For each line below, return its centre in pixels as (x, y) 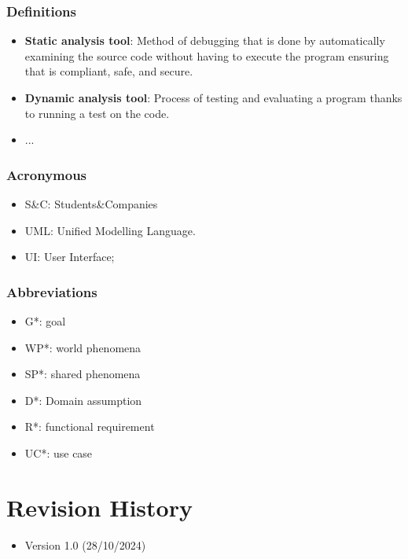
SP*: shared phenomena (83, 374)
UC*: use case (59, 452)
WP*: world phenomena (83, 347)
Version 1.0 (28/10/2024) (85, 544)
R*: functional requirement (90, 427)
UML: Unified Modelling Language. (110, 230)
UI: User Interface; (70, 257)
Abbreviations (52, 291)
